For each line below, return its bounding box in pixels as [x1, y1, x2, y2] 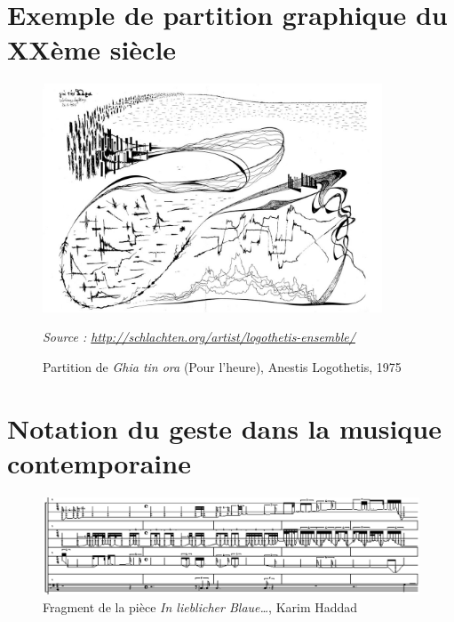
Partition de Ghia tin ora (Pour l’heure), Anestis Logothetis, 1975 [43, 357, 402, 376]
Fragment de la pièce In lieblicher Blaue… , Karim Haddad [43, 597, 358, 616]
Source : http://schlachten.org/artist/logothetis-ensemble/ [43, 327, 355, 346]
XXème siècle [7, 31, 177, 68]
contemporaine [7, 444, 191, 481]
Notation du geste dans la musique [7, 409, 442, 446]
